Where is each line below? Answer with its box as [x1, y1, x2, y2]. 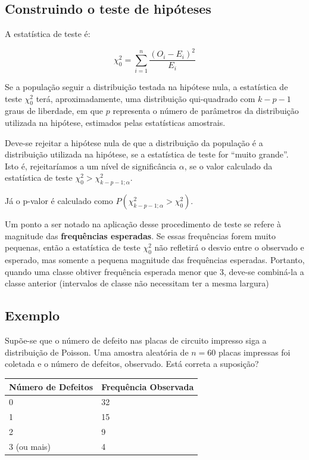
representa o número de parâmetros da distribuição [113, 104, 299, 117]
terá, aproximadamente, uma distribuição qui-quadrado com [36, 92, 255, 104]
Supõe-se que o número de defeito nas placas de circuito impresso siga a [5, 334, 267, 347]
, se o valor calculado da [184, 159, 273, 172]
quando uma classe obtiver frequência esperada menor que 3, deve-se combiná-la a [5, 265, 304, 277]
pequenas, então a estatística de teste [5, 241, 141, 254]
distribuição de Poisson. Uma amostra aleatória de [5, 345, 189, 358]
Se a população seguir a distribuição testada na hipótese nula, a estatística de [5, 81, 288, 93]
